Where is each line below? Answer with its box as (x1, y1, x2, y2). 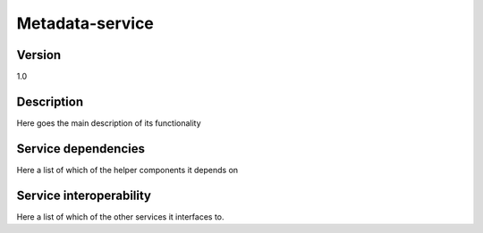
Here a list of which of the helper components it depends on (16, 164, 239, 175)
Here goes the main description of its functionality (16, 117, 201, 129)
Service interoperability (16, 187, 152, 203)
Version (16, 47, 62, 62)
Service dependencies (16, 141, 145, 156)
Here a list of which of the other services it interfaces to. (16, 211, 225, 222)
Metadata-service (16, 13, 154, 33)
